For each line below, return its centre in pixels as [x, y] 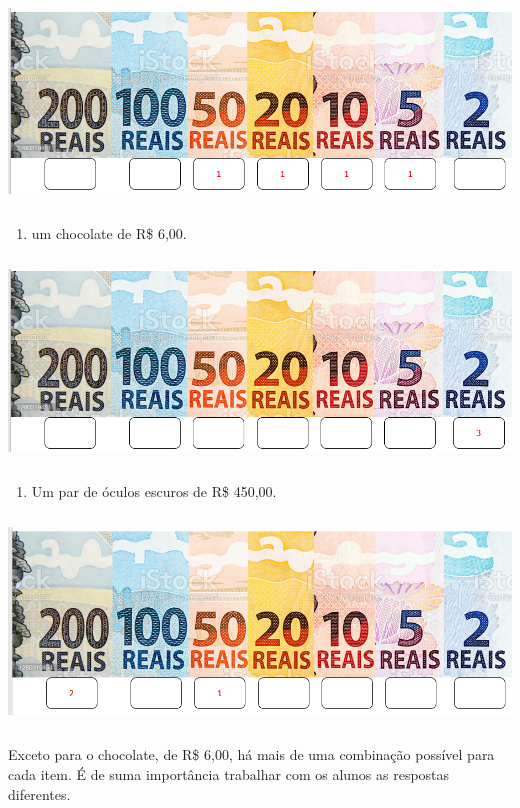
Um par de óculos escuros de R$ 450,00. [154, 491]
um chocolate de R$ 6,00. [109, 232]
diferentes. [39, 793]
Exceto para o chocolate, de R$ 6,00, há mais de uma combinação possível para [251, 754]
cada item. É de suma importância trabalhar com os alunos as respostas [229, 774]
